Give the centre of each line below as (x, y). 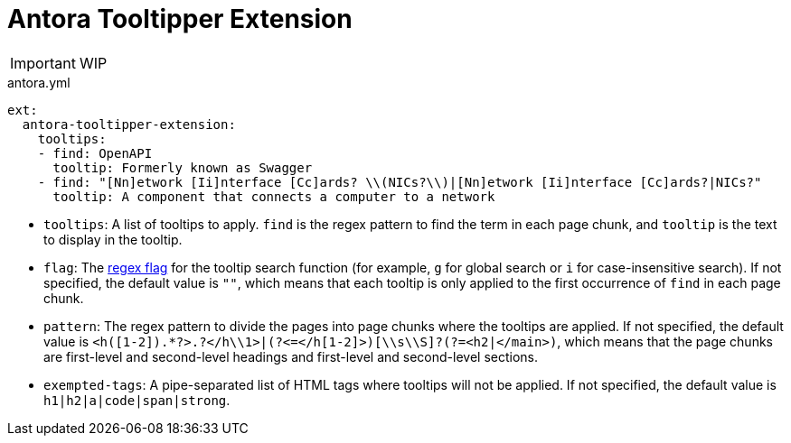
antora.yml (39, 82)
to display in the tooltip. (113, 239)
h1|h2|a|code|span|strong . (137, 400)
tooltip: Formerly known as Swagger (183, 167)
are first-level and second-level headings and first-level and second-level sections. (291, 356)
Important (43, 63)
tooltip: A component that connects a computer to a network (274, 196)
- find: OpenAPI (95, 153)
